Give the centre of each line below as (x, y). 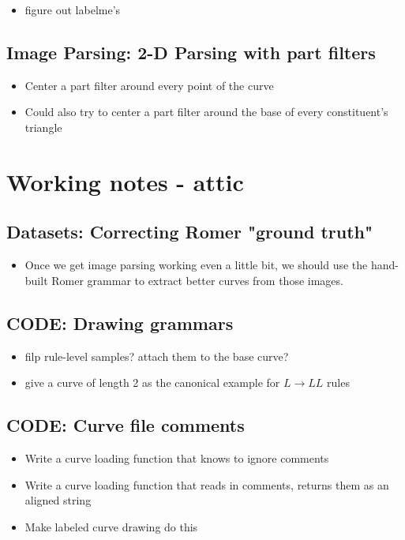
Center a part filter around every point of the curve (149, 85)
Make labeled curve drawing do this (111, 526)
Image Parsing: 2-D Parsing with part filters (191, 52)
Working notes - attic (125, 181)
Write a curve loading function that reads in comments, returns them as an (207, 484)
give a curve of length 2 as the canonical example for (152, 382)
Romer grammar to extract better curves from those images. (197, 280)
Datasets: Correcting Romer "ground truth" (190, 232)
